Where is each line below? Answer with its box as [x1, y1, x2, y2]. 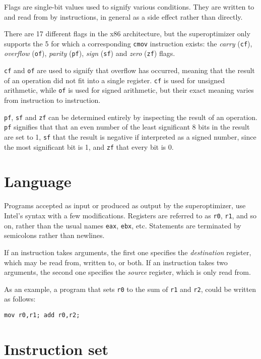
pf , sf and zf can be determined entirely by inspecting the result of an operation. [4, 111, 258, 122]
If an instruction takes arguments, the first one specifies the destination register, [4, 247, 251, 257]
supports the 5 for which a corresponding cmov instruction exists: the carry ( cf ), [4, 38, 252, 48]
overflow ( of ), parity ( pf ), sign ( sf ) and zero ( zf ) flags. [4, 48, 175, 58]
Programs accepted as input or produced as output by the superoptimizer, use [4, 200, 246, 211]
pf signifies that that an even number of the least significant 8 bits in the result [4, 122, 250, 132]
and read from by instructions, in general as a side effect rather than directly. [4, 11, 243, 22]
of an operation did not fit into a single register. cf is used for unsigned [4, 75, 225, 85]
